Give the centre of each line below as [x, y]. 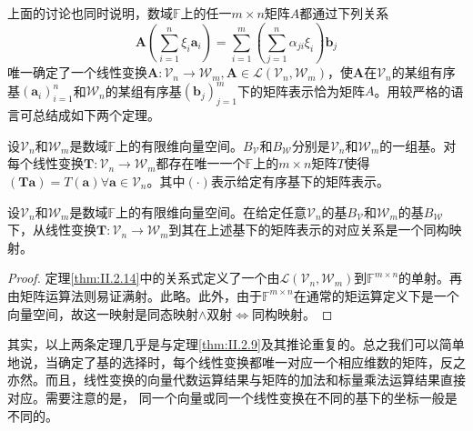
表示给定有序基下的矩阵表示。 [300, 180]
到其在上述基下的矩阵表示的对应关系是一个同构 [309, 230]
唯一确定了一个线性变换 [77, 72]
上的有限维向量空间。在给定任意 [211, 211]
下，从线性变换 [52, 230]
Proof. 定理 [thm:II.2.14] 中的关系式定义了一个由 [144, 278]
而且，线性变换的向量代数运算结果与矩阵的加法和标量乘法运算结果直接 [255, 380]
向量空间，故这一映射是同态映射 [103, 313]
